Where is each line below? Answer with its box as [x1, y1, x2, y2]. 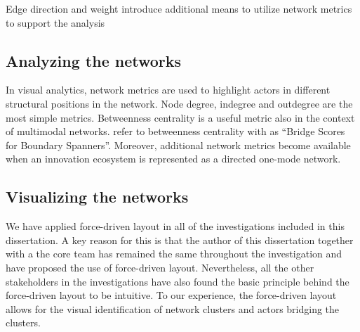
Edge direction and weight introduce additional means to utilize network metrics [6, 1, 352, 15]
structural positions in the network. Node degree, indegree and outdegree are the [6, 96, 353, 110]
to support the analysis [6, 15, 105, 30]
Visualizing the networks [6, 186, 189, 207]
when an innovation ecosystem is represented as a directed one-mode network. [6, 151, 341, 166]
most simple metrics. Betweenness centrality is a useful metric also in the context [6, 110, 355, 124]
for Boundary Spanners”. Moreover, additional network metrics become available [6, 137, 351, 152]
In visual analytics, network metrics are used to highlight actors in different [6, 82, 331, 97]
